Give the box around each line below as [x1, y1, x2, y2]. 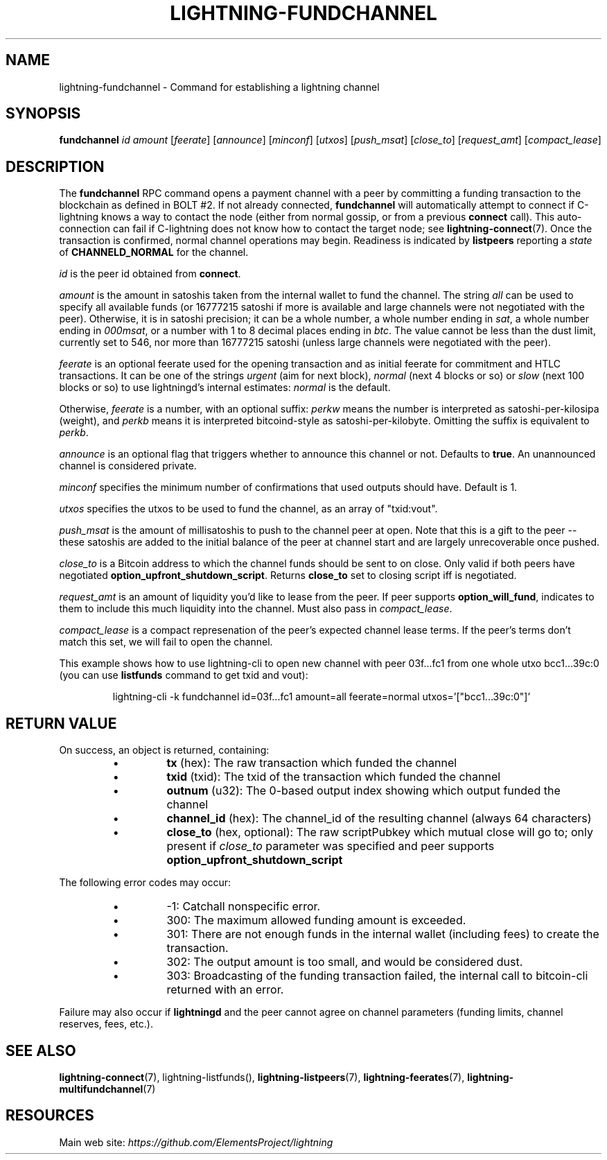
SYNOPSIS [6, 105, 81, 123]
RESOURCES [6, 1107, 94, 1125]
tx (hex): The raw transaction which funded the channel [166, 756, 457, 770]
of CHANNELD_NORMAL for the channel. [59, 246, 249, 259]
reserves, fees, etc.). [59, 1018, 153, 1030]
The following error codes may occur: [59, 876, 231, 889]
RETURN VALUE [6, 714, 117, 732]
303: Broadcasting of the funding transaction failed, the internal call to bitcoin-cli [166, 969, 588, 983]
